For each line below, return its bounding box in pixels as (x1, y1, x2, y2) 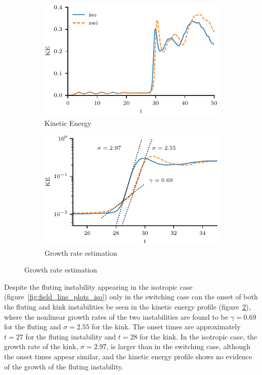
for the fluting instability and (25, 331, 116, 342)
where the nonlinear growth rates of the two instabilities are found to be (4, 311, 228, 322)
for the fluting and (4, 321, 61, 332)
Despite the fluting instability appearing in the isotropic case (4, 281, 193, 292)
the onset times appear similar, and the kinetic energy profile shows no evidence (4, 351, 252, 361)
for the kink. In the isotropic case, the (140, 331, 257, 342)
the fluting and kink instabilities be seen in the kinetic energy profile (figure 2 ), (4, 301, 251, 312)
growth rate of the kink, (4, 341, 78, 352)
